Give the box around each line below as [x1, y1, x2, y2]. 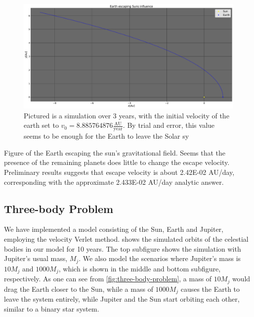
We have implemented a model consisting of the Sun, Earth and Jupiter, [4, 224, 223, 234]
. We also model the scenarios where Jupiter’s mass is [79, 253, 241, 264]
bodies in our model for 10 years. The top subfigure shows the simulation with [4, 243, 241, 254]
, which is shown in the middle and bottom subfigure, [58, 263, 221, 273]
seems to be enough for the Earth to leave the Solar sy [24, 131, 189, 141]
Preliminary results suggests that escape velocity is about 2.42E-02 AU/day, [4, 166, 235, 177]
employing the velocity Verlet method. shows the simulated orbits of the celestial [4, 233, 249, 244]
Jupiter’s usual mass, [4, 253, 68, 264]
